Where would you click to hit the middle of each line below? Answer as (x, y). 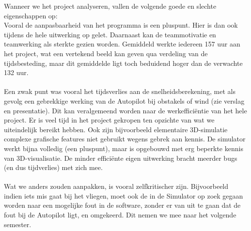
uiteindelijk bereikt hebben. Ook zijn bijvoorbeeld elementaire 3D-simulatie (116, 129)
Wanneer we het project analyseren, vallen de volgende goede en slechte (110, 6)
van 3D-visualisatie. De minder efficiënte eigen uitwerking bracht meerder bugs (121, 158)
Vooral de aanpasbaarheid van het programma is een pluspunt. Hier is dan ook (121, 25)
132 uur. (16, 72)
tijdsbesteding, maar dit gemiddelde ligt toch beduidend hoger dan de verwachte (123, 63)
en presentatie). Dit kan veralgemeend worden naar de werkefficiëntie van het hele (125, 110)
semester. (18, 224)
